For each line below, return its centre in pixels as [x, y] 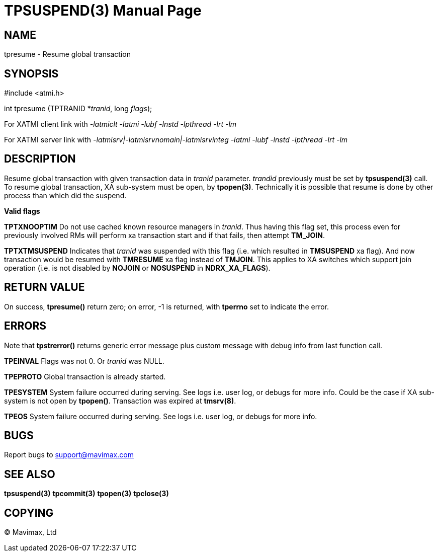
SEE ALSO [30, 474]
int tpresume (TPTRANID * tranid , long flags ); [78, 109]
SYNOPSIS [31, 73]
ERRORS [25, 326]
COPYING [29, 513]
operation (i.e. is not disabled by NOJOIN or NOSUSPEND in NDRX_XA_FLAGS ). [137, 268]
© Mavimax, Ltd [30, 532]
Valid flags [22, 211]
